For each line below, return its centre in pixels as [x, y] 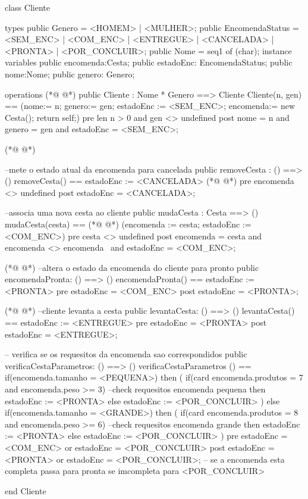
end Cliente [26, 490]
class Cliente [27, 7]
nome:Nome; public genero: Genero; [70, 74]
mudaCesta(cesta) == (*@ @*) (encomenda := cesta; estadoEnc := [128, 224]
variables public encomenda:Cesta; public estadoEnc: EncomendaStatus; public [149, 62]
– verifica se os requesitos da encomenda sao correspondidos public [126, 354]
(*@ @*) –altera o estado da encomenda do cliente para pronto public [132, 267]
